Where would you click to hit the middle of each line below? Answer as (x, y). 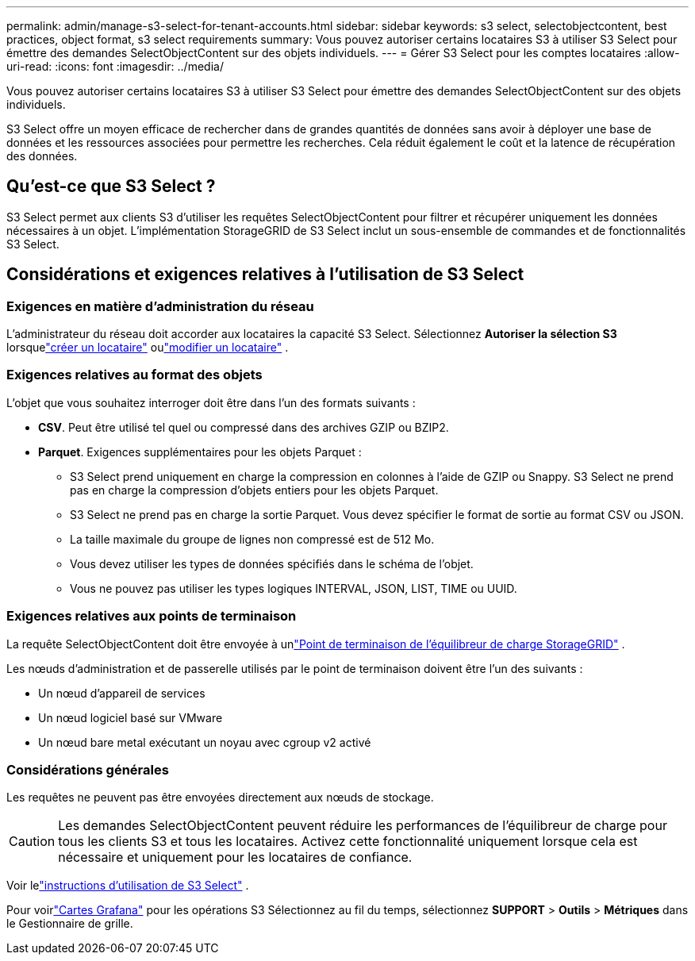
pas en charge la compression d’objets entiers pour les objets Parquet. (254, 490)
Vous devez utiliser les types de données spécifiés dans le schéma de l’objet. (272, 563)
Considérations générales (88, 769)
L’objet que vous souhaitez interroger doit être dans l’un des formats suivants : (211, 402)
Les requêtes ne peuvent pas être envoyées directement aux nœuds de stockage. (220, 798)
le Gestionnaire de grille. (70, 924)
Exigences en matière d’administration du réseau (160, 306)
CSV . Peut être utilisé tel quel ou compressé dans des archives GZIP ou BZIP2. (244, 427)
